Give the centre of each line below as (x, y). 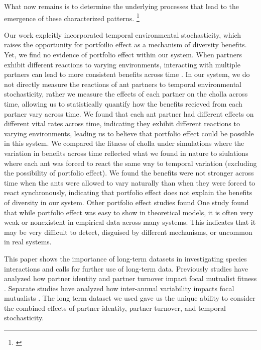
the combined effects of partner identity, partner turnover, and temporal (115, 308)
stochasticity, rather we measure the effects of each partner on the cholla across (126, 94)
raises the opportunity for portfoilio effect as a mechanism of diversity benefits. (125, 45)
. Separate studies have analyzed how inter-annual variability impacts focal (119, 288)
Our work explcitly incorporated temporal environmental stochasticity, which (123, 34)
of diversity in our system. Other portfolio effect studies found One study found (126, 202)
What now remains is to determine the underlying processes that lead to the (121, 6)
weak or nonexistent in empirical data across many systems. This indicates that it (130, 222)
